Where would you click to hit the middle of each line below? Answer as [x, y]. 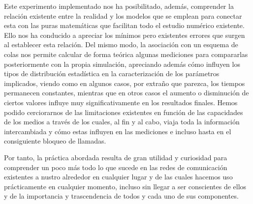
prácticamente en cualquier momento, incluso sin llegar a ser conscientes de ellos [125, 186]
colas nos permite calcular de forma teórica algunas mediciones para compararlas [126, 54]
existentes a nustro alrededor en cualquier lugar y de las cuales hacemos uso [118, 177]
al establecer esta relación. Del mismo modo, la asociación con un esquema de [121, 44]
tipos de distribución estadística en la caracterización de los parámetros [112, 73]
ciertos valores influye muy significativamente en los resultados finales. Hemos [121, 102]
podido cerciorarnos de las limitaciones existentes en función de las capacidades [124, 112]
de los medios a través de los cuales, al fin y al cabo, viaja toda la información [122, 122]
